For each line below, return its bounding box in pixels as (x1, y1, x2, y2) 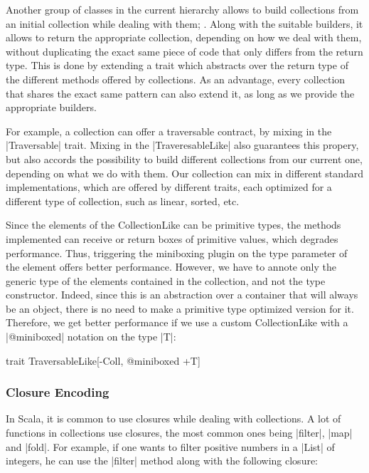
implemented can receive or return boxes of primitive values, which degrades (6, 231, 338, 246)
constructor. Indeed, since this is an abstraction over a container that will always (6, 287, 358, 302)
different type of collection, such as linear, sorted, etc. (6, 193, 240, 208)
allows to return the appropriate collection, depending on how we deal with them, (6, 30, 362, 45)
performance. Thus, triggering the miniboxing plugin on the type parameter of (6, 245, 348, 260)
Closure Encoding (6, 383, 109, 401)
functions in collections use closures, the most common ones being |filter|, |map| (6, 425, 353, 440)
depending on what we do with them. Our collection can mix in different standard (6, 165, 364, 180)
